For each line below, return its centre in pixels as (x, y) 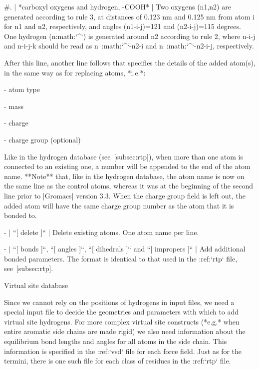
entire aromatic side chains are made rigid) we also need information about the (125, 331)
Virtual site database (36, 285)
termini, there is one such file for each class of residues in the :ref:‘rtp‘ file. (118, 361)
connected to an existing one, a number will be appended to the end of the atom (127, 166)
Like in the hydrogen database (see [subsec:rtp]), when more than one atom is (124, 156)
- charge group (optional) (42, 139)
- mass (14, 106)
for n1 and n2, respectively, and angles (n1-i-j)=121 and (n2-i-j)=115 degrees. (123, 26)
